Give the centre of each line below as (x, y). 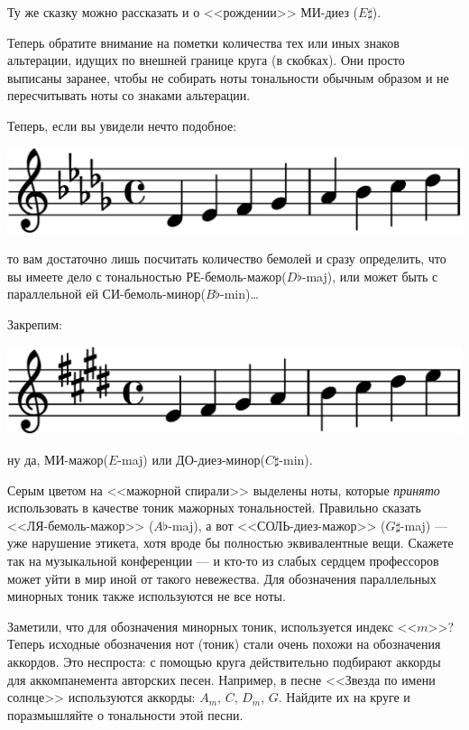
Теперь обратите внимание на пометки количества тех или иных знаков (203, 42)
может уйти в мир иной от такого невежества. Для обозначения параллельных (222, 578)
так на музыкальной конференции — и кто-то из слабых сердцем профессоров (223, 561)
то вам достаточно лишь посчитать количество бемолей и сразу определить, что (227, 259)
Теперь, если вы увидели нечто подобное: (122, 125)
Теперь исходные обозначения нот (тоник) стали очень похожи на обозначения (224, 644)
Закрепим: (35, 323)
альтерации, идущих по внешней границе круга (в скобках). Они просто (206, 60)
